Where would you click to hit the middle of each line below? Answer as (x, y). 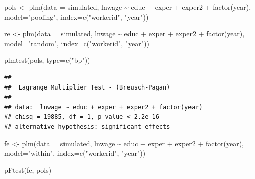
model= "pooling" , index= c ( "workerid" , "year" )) (76, 16)
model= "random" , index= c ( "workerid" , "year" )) (77, 43)
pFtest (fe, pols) (28, 170)
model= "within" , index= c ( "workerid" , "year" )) (75, 153)
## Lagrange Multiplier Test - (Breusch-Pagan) (87, 87)
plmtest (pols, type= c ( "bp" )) (47, 60)
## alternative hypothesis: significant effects (87, 126)
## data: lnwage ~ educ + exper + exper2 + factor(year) (103, 107)
